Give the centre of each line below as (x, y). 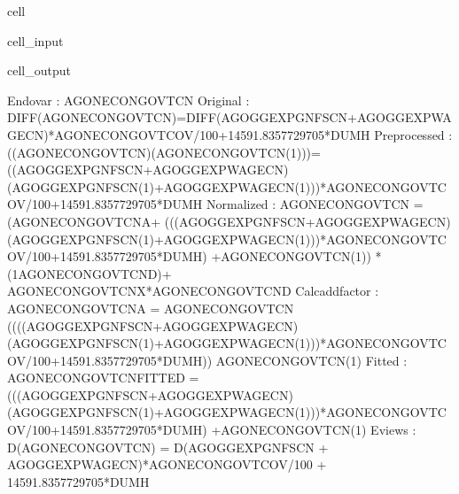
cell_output (39, 70)
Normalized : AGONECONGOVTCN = (315, 204)
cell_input (35, 40)
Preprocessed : (413, 134)
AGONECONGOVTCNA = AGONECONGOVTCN (151, 308)
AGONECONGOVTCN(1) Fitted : (311, 360)
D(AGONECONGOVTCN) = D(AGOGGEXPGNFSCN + (168, 447)
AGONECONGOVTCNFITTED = (103, 378)
